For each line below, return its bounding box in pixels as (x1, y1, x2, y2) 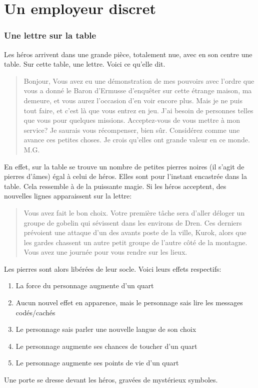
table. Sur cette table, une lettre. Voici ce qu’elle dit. (4, 59, 165, 69)
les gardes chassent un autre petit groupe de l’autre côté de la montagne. (23, 237, 247, 247)
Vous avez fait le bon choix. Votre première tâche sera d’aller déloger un (23, 207, 245, 218)
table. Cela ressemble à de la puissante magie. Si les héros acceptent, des (4, 180, 226, 191)
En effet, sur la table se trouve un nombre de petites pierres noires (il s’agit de (4, 161, 244, 171)
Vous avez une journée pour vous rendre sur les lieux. (23, 247, 187, 257)
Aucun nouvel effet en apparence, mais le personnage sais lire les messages (15, 297, 243, 308)
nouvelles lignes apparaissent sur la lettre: (4, 190, 132, 201)
